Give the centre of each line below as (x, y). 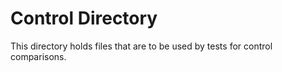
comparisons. (38, 56)
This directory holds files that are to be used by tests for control (141, 46)
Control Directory (84, 18)
